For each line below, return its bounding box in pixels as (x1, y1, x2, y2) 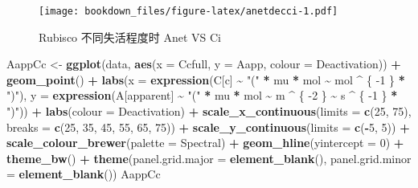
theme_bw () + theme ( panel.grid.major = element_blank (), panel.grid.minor (6, 149, 412, 166)
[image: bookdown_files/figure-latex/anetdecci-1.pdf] (39, 6, 338, 17)
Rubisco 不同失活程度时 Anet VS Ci (39, 28, 221, 45)
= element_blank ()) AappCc (6, 166, 161, 182)
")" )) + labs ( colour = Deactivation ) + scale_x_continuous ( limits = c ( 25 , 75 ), (6, 103, 412, 120)
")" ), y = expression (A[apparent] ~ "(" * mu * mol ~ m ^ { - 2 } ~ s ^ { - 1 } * (6, 87, 398, 104)
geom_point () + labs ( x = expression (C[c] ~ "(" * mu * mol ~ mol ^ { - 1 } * (6, 71, 405, 88)
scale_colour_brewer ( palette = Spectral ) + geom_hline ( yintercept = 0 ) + (6, 134, 404, 151)
